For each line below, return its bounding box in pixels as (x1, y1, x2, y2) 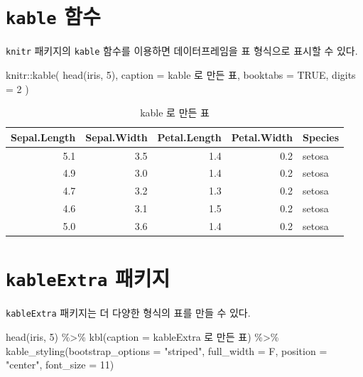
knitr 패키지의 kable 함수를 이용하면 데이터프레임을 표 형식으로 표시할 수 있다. (6, 43, 358, 58)
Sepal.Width (85, 129, 148, 144)
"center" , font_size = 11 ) (6, 357, 114, 372)
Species (303, 129, 340, 144)
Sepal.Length (11, 129, 76, 144)
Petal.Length (157, 129, 222, 144)
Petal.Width (231, 129, 293, 144)
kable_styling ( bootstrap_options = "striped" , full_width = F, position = (6, 343, 327, 358)
